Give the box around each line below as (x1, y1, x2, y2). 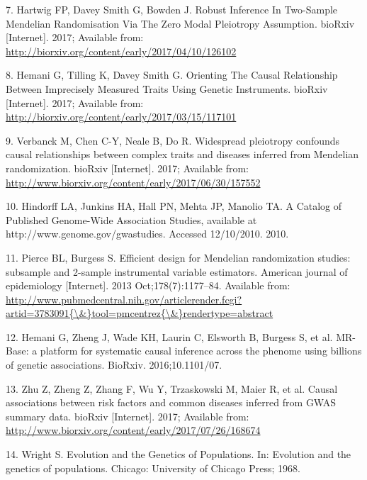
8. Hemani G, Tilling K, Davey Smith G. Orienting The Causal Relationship (6, 67, 338, 82)
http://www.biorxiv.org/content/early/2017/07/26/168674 (6, 423, 261, 437)
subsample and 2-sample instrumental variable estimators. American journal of (6, 264, 348, 279)
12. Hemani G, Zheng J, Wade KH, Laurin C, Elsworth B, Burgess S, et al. (6, 329, 333, 344)
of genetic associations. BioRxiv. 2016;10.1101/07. (6, 357, 222, 372)
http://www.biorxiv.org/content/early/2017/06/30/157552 (6, 174, 261, 189)
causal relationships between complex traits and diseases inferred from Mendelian (6, 147, 359, 162)
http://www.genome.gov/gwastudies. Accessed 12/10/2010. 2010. (6, 226, 289, 241)
